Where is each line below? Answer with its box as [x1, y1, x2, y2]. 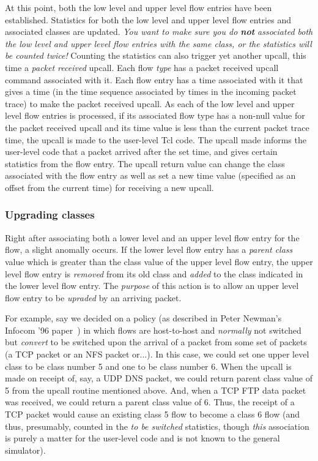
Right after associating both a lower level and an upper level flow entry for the [5, 231, 300, 244]
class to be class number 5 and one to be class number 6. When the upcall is [5, 359, 292, 372]
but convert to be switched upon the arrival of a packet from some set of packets [5, 335, 307, 348]
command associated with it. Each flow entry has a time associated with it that [5, 73, 303, 86]
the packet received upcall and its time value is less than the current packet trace [5, 121, 309, 133]
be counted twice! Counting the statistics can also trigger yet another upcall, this [5, 49, 306, 62]
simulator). [5, 443, 46, 456]
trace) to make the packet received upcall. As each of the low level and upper [5, 97, 295, 110]
